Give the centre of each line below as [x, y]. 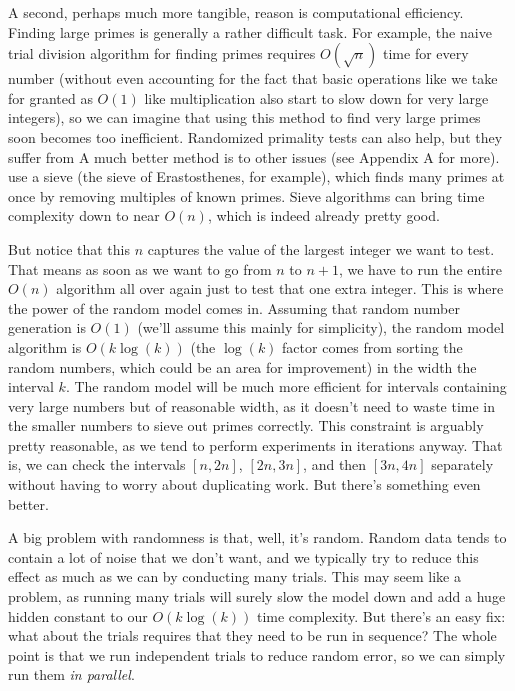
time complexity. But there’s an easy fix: [381, 615]
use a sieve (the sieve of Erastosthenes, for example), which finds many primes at [256, 176]
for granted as [50, 97]
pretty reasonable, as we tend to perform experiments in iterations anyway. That [255, 444]
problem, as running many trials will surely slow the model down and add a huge [257, 596]
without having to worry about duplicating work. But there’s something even [244, 484]
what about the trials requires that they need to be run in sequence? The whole [252, 635]
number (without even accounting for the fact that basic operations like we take [253, 78]
